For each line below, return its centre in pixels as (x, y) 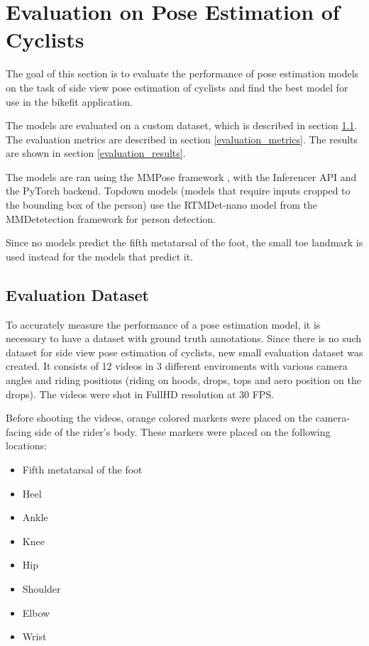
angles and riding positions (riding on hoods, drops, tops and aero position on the (183, 380)
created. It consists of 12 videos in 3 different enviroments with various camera (177, 366)
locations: (27, 445)
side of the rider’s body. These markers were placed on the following (182, 431)
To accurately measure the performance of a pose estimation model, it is (163, 324)
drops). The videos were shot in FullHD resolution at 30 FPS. (140, 394)
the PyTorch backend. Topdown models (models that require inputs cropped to (178, 191)
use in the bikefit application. (69, 101)
